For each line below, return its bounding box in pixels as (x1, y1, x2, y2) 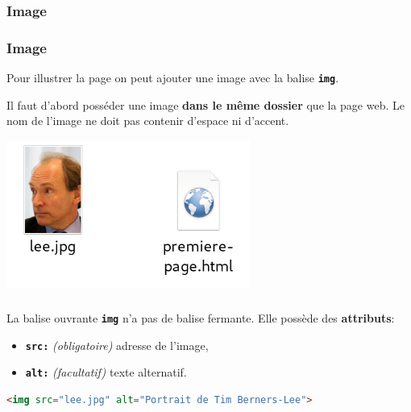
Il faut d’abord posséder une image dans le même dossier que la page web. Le (6, 96, 405, 113)
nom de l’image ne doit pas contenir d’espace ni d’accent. (6, 112, 289, 129)
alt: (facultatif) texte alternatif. (25, 364, 187, 381)
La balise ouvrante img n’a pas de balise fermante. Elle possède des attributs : (6, 310, 395, 327)
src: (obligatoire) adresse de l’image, (25, 336, 209, 353)
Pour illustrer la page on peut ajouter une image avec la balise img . (6, 69, 339, 86)
